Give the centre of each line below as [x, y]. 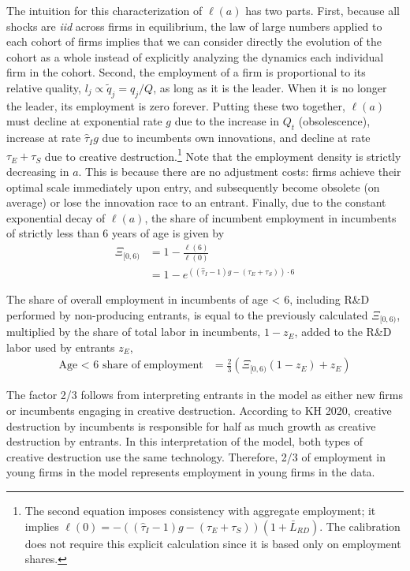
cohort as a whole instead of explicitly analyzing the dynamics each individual [195, 56]
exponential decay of [56, 217]
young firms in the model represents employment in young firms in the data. [191, 472]
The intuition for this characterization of [104, 10]
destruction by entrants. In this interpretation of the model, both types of [185, 441]
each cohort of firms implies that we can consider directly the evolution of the [194, 41]
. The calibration [360, 526]
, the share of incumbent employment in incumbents [270, 217]
